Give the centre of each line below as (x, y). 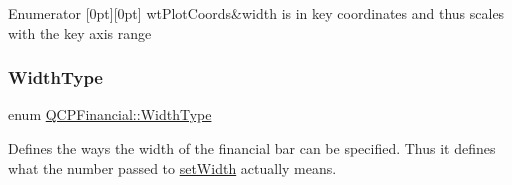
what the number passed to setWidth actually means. (172, 167)
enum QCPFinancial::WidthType (110, 114)
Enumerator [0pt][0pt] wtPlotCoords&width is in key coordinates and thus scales (256, 13)
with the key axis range (80, 32)
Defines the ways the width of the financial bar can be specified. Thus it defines (252, 148)
